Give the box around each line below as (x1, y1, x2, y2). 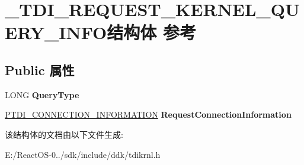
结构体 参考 (107, 20, 197, 44)
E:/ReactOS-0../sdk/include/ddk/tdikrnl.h (5, 148, 161, 160)
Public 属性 (5, 60, 75, 79)
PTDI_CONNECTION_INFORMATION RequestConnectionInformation (5, 108, 292, 121)
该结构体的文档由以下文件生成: (5, 128, 123, 140)
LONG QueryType (5, 88, 79, 101)
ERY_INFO (5, 20, 107, 44)
